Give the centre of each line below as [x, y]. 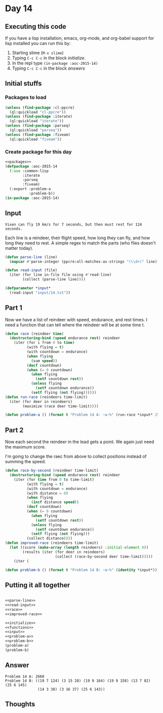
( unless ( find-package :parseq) [38, 126]
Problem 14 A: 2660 [25, 676]
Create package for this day [38, 151]
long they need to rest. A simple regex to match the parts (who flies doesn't [81, 243]
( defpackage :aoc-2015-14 [31, 166]
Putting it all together [38, 585]
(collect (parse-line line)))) [54, 280]
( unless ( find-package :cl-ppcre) [40, 108]
